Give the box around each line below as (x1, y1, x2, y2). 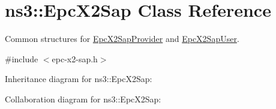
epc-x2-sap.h (52, 52, 98, 65)
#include (5, 52, 38, 65)
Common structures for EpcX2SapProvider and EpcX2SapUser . (5, 32, 239, 45)
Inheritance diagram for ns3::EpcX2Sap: (5, 72, 152, 85)
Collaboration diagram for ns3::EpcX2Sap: (5, 92, 161, 105)
